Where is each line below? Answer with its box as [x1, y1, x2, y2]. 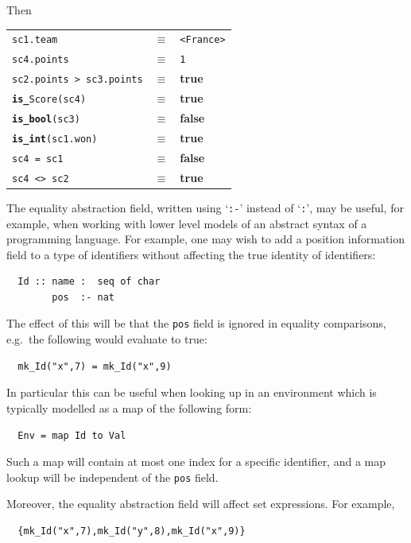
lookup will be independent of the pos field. [6, 468, 219, 485]
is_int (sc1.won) [12, 133, 98, 145]
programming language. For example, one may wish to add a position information [6, 231, 405, 247]
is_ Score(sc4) [12, 94, 87, 106]
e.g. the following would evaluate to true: [6, 331, 207, 347]
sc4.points [12, 54, 69, 66]
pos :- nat [52, 291, 115, 303]
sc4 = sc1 [12, 153, 64, 165]
